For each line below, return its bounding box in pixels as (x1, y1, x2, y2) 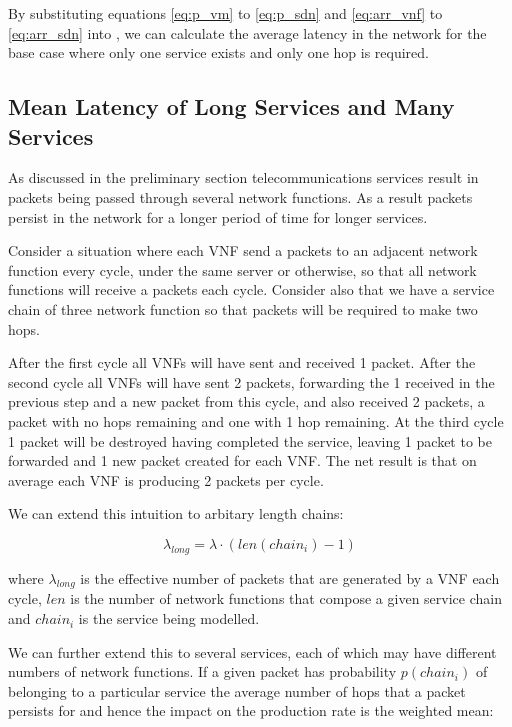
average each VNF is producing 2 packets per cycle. (8, 469, 324, 490)
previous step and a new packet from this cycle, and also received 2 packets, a (8, 391, 485, 412)
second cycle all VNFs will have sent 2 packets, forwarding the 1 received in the (8, 371, 495, 392)
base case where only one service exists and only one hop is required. (8, 42, 429, 63)
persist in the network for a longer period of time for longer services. (8, 206, 428, 227)
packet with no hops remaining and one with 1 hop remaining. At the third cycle (8, 410, 504, 431)
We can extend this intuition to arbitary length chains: (8, 503, 344, 524)
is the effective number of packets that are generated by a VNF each (80, 567, 500, 588)
